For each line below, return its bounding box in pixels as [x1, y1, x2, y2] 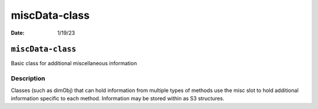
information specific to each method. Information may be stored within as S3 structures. [11, 94, 225, 102]
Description [11, 74, 45, 83]
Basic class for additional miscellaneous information [11, 60, 137, 67]
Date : [11, 29, 25, 36]
